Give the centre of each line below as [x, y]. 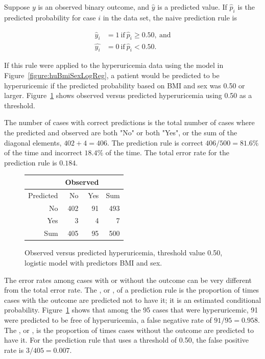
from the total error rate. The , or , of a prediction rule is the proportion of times [132, 290]
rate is [14, 350]
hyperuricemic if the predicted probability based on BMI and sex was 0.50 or [125, 85]
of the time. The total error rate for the [167, 152]
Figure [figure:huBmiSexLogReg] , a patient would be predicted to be [112, 75]
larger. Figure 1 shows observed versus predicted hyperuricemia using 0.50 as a [128, 95]
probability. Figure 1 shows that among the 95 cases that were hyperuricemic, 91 [131, 310]
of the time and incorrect [43, 152]
